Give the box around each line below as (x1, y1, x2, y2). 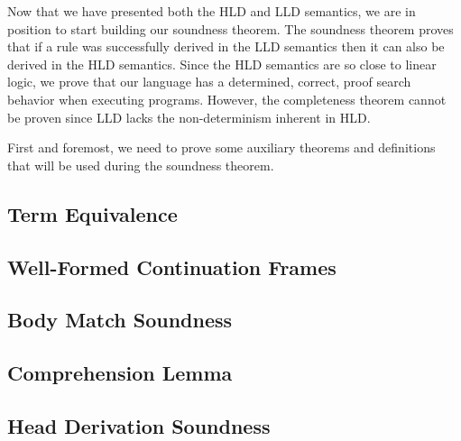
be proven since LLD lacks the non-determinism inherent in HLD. (7, 107, 371, 126)
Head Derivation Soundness (7, 411, 271, 439)
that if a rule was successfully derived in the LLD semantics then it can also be (7, 37, 445, 56)
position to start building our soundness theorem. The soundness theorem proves (7, 19, 454, 38)
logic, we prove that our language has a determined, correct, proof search (7, 72, 411, 91)
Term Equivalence (7, 199, 178, 227)
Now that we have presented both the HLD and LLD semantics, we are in (7, 2, 416, 20)
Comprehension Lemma (7, 359, 233, 387)
